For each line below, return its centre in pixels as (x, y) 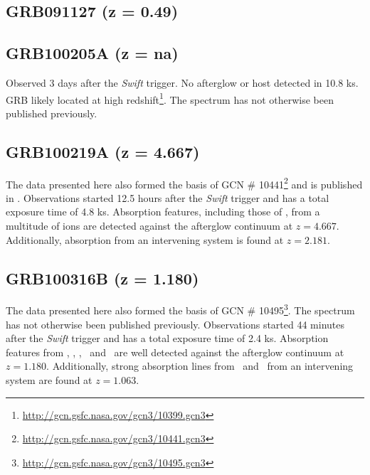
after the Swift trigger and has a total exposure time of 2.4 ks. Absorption (167, 338)
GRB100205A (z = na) (92, 53)
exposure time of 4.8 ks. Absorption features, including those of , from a (163, 212)
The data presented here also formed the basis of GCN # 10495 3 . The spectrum (180, 309)
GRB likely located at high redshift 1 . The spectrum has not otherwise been (170, 98)
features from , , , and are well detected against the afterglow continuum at (175, 352)
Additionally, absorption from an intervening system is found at (145, 239)
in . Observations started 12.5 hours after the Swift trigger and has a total (168, 197)
